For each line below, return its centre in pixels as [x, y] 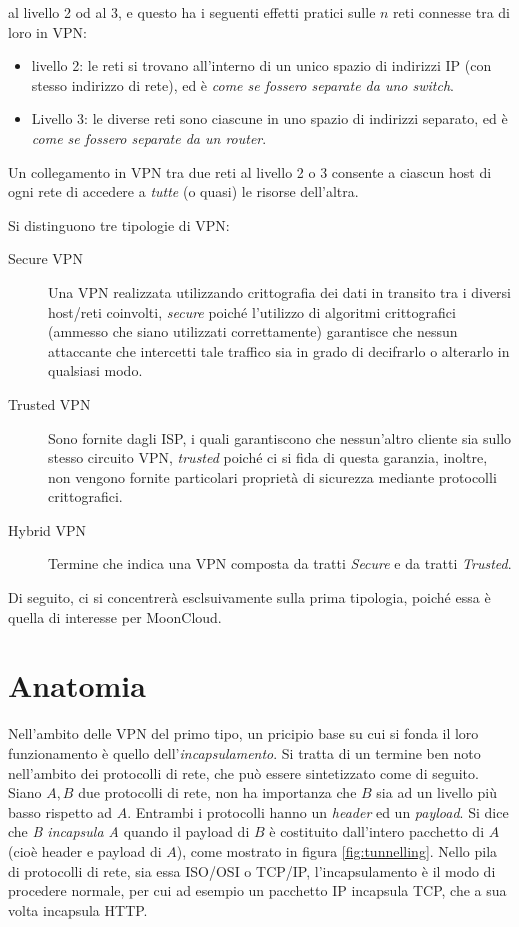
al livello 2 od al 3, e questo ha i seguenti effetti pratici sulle [192, 12]
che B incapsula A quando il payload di [129, 831]
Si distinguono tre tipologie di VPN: [119, 224]
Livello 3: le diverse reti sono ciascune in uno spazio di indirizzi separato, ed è [269, 118]
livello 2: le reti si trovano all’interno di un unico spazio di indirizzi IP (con [261, 65]
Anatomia [77, 685]
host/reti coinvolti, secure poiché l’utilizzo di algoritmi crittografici [252, 311]
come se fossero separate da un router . [149, 137]
